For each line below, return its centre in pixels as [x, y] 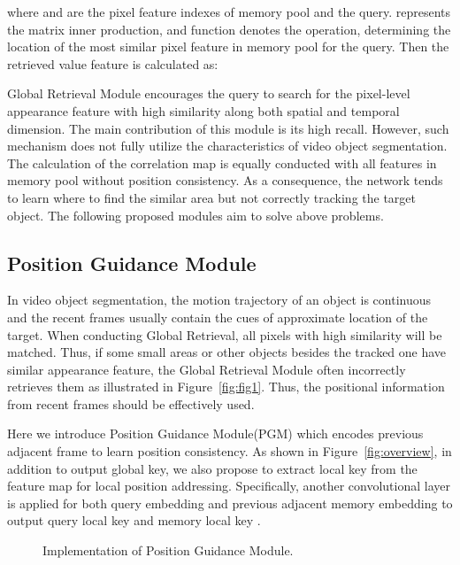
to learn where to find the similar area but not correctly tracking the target [211, 197]
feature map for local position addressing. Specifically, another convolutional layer [229, 486]
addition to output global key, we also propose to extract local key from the [212, 468]
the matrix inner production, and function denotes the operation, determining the [229, 29]
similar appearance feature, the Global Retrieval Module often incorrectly [207, 369]
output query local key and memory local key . [134, 520]
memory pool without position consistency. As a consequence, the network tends [225, 180]
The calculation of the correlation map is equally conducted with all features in [222, 163]
